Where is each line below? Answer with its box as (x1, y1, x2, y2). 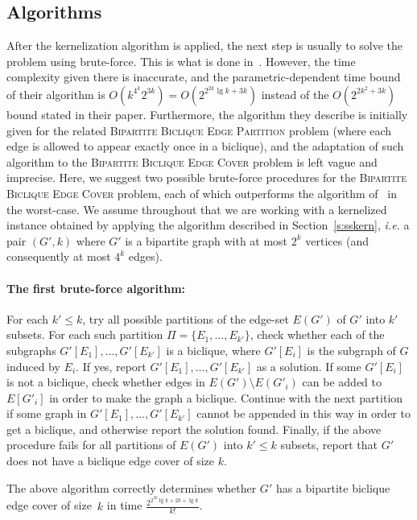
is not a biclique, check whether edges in (6, 373, 205, 390)
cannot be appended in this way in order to (196, 405, 411, 422)
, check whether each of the (250, 326, 385, 343)
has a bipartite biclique (275, 479, 390, 496)
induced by (6, 357, 60, 374)
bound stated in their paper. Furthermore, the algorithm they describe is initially (6, 105, 408, 122)
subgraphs (6, 341, 56, 358)
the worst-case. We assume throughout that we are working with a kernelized (6, 200, 387, 217)
